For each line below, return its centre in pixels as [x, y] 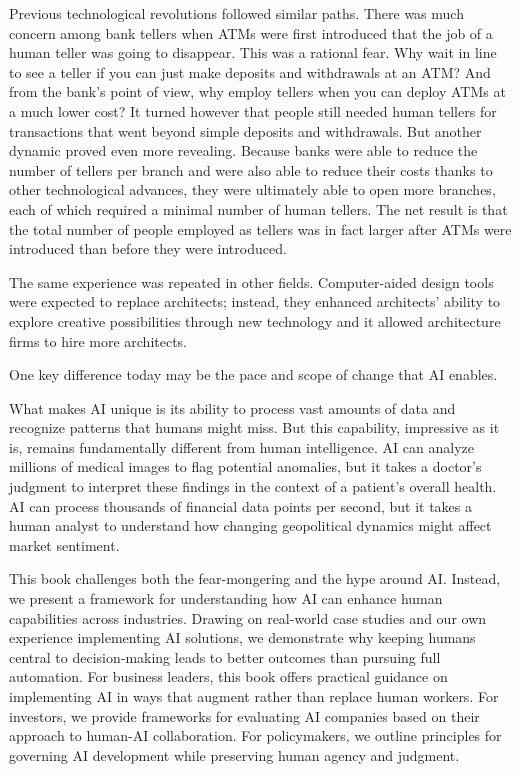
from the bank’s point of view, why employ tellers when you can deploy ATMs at [257, 91]
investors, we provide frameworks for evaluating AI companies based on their [244, 715]
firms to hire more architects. [98, 340]
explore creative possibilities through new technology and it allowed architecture [255, 320]
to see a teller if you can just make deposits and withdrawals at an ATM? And [250, 71]
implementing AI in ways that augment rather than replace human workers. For [254, 696]
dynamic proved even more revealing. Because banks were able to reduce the [243, 150]
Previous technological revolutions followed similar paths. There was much [236, 13]
